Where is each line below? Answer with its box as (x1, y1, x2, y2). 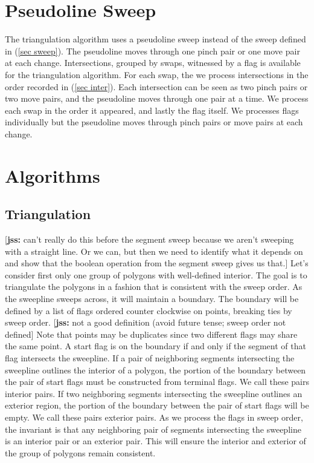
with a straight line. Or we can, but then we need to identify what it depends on (5, 245, 303, 257)
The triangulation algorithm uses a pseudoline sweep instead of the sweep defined (5, 33, 306, 45)
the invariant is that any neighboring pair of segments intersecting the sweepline (5, 422, 301, 435)
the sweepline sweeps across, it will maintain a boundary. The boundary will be (5, 292, 299, 305)
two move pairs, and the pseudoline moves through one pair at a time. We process (5, 92, 309, 105)
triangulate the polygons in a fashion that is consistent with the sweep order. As (5, 280, 303, 293)
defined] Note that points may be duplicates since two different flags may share (5, 327, 298, 340)
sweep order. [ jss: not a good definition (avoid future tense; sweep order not (5, 316, 286, 329)
